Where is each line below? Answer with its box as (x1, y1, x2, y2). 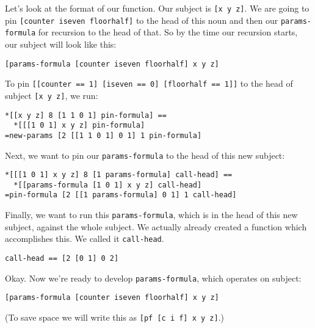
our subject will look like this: (5, 37, 117, 50)
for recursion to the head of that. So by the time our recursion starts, (38, 26, 298, 38)
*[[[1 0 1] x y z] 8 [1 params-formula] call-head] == (5, 170, 233, 180)
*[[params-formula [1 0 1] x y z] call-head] (13, 180, 202, 189)
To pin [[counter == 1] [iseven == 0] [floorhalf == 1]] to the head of (5, 77, 293, 90)
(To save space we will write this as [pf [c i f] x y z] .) (5, 311, 224, 323)
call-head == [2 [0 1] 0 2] (5, 254, 119, 263)
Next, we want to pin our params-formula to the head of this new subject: (5, 148, 285, 161)
